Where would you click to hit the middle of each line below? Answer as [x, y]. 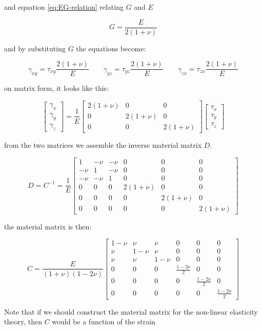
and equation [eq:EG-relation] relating [64, 7]
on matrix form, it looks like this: [57, 88]
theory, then [23, 322]
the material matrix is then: [48, 226]
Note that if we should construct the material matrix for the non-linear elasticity [131, 311]
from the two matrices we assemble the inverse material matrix [103, 145]
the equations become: [111, 48]
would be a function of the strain [104, 322]
